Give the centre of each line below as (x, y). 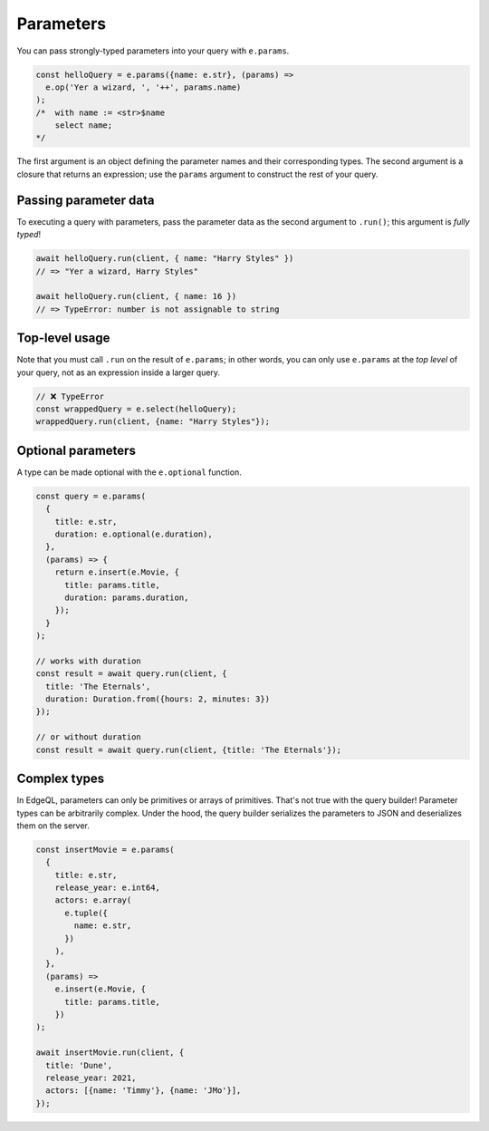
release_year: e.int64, (107, 888)
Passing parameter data (86, 200)
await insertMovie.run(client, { (110, 1053)
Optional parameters (76, 450)
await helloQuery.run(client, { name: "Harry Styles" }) (165, 259)
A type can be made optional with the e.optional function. (129, 472)
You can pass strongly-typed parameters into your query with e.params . (153, 51)
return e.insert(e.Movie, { (117, 572)
